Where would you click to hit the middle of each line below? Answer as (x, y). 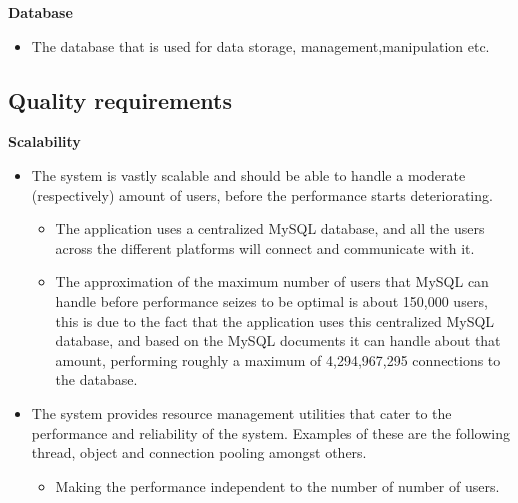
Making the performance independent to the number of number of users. (277, 485)
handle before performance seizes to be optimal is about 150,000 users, (271, 300)
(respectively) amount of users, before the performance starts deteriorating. (262, 194)
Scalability (44, 141)
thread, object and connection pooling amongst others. (199, 452)
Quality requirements (120, 99)
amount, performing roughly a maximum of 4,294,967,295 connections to (278, 359)
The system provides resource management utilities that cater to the (241, 412)
